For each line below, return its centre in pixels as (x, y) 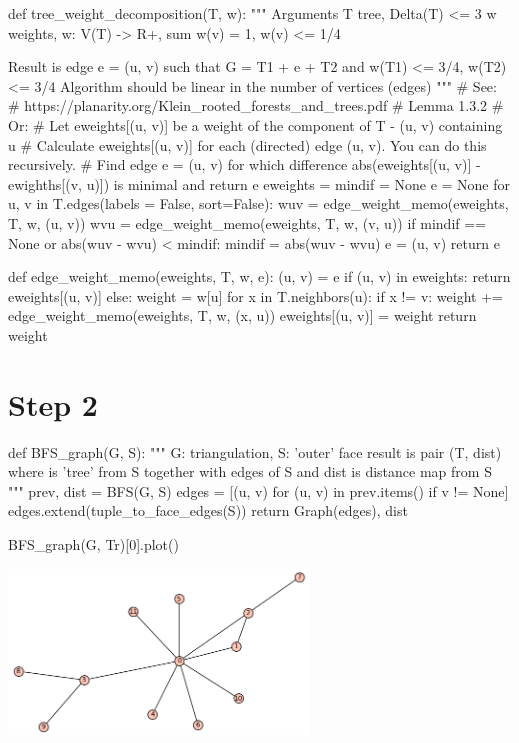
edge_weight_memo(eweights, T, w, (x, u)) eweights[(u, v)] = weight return (242, 315)
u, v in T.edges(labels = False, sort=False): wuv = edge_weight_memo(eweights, (258, 203)
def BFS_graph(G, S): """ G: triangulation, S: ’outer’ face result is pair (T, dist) (255, 451)
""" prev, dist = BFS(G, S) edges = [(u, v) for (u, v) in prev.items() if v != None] (258, 490)
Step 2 (53, 403)
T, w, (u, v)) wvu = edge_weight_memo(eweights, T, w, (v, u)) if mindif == (247, 222)
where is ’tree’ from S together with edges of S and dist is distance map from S (250, 471)
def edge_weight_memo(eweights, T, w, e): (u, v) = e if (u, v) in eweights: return (259, 276)
